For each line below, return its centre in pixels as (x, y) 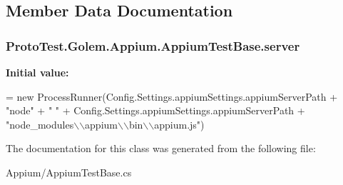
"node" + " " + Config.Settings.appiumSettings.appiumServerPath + (155, 110)
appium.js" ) (179, 124)
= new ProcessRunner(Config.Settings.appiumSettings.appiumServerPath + (172, 96)
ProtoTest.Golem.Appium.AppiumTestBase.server (153, 45)
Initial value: (37, 72)
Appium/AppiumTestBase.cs (69, 172)
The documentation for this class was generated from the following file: (161, 148)
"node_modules (40, 124)
